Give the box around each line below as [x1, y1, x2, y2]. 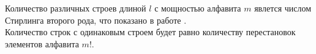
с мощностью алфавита [154, 2, 241, 14]
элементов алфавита [5, 37, 79, 50]
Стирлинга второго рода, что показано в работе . [5, 13, 187, 26]
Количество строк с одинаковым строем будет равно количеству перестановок [5, 25, 296, 38]
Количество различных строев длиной [5, 2, 146, 14]
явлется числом [254, 2, 312, 14]
